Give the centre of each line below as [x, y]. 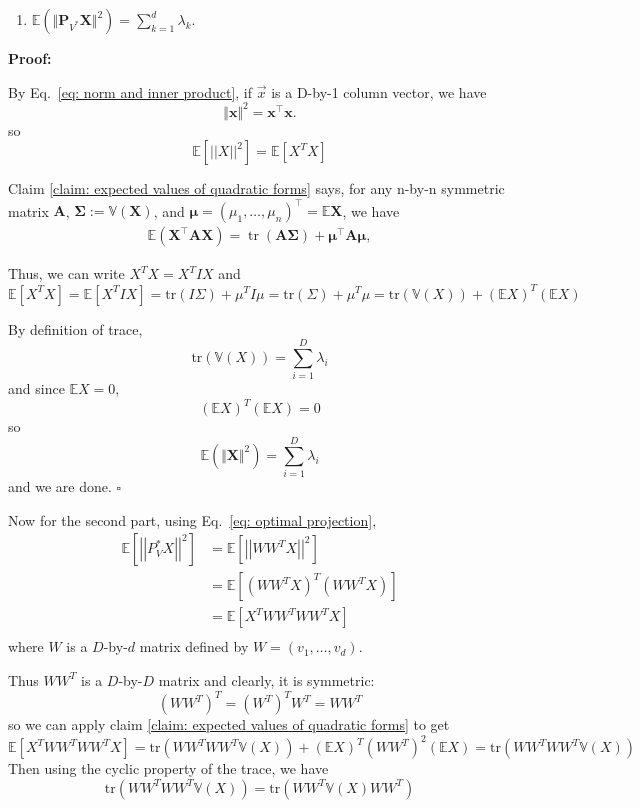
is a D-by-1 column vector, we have [379, 91]
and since [36, 388]
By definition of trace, [75, 328]
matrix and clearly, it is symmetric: [266, 679]
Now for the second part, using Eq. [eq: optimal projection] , [192, 519]
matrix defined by [194, 646]
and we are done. [60, 486]
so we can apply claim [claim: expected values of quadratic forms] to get [229, 724]
